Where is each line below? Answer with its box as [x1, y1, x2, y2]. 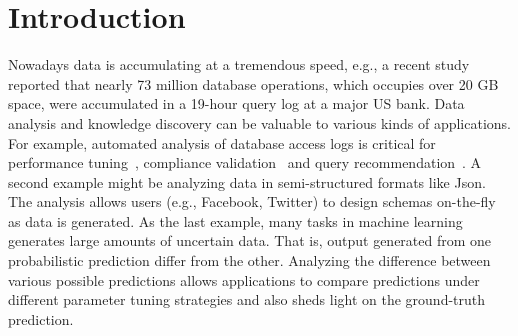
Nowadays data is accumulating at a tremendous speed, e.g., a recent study [8, 54, 470, 75]
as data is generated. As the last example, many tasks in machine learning [8, 210, 463, 231]
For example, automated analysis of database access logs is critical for [8, 132, 436, 153]
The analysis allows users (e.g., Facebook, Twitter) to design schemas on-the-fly [8, 191, 496, 212]
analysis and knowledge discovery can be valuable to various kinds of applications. [8, 112, 512, 133]
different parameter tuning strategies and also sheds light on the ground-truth [8, 289, 486, 310]
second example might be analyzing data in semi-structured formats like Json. [8, 171, 486, 192]
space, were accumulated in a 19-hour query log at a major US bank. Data [8, 93, 465, 114]
